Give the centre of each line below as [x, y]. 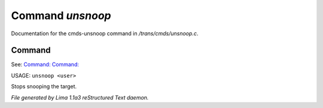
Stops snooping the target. [44, 87]
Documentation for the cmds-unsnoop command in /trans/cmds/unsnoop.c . [105, 33]
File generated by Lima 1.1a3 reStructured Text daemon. [80, 97]
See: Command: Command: [45, 64]
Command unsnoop [61, 16]
